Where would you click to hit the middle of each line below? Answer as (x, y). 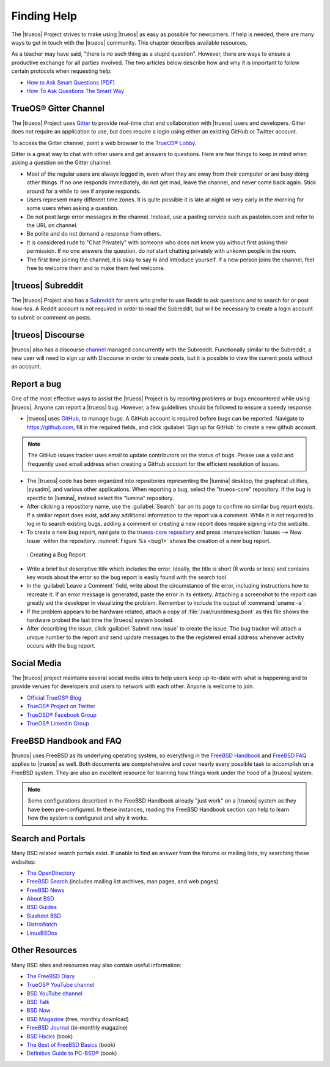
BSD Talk (38, 1002)
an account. (26, 367)
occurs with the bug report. (61, 646)
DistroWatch (42, 924)
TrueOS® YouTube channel (61, 985)
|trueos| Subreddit (47, 286)
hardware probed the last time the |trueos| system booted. (100, 620)
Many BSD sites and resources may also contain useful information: (96, 965)
